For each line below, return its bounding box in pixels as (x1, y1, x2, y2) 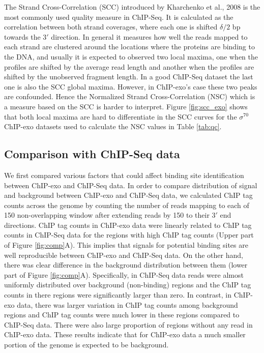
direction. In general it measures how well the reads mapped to (51, 31, 248, 42)
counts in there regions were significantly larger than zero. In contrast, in (4, 289, 232, 300)
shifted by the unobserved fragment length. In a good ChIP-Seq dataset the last (4, 71, 253, 82)
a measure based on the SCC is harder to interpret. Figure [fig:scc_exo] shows (4, 101, 248, 111)
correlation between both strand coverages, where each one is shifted (4, 21, 218, 32)
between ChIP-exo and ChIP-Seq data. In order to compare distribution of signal (4, 180, 257, 190)
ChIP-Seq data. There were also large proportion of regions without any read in (4, 319, 253, 330)
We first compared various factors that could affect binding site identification (4, 169, 244, 180)
